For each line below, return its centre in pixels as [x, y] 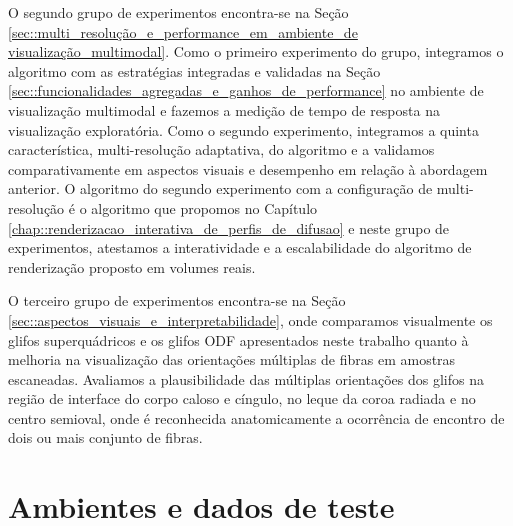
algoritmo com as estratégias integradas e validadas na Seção [194, 70]
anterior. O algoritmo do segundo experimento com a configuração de [220, 188]
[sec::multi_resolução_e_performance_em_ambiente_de [183, 31]
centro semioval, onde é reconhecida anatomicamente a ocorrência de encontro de [256, 417]
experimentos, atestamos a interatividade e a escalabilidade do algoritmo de [240, 247]
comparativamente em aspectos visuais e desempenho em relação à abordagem [248, 168]
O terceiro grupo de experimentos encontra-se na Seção [177, 300]
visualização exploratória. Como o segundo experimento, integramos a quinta [243, 129]
